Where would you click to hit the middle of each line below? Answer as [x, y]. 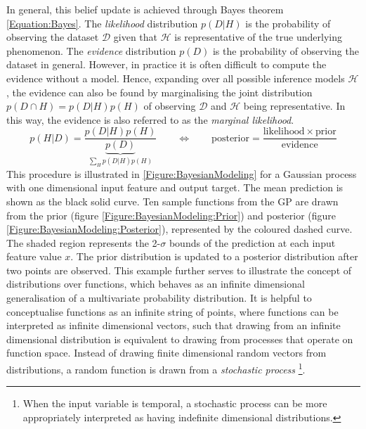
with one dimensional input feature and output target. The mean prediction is [175, 187]
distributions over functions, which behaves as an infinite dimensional [156, 284]
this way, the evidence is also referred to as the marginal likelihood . [150, 119]
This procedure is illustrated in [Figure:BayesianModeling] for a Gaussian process [182, 173]
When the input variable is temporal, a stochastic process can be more [175, 403]
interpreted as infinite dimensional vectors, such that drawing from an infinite [174, 325]
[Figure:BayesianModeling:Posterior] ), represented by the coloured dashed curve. [179, 229]
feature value [34, 256]
